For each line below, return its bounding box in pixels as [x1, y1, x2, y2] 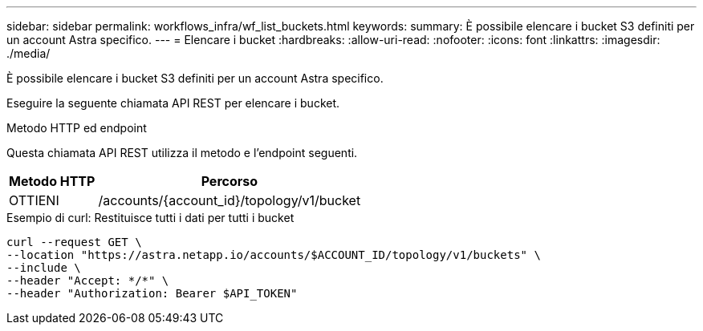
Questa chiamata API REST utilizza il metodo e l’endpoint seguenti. [6, 146, 358, 159]
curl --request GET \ [6, 236, 142, 248]
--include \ [6, 261, 81, 274]
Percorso [201, 173, 258, 189]
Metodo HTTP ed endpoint [6, 121, 147, 135]
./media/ [6, 46, 51, 60]
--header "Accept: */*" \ [6, 274, 169, 287]
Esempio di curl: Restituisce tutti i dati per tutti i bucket [6, 211, 295, 224]
